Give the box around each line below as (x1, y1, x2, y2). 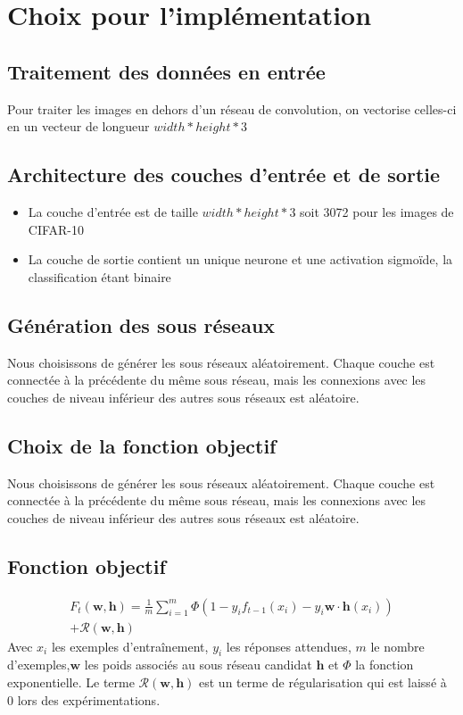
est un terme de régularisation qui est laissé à (199, 672, 447, 691)
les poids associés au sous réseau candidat (84, 655, 312, 674)
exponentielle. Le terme (7, 672, 135, 691)
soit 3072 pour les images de (300, 202, 454, 220)
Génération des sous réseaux (7, 311, 276, 338)
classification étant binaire (28, 267, 171, 286)
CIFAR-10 (28, 220, 85, 238)
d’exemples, (7, 655, 70, 674)
